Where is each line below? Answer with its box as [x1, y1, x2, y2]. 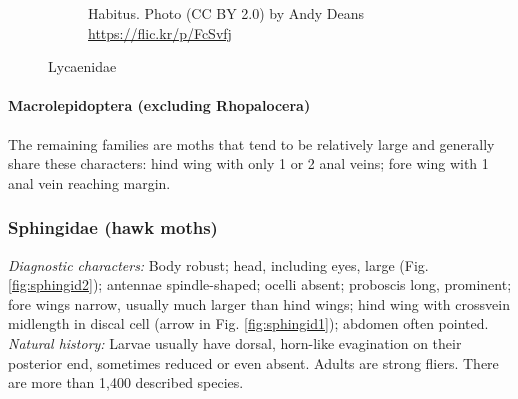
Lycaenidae [48, 56, 117, 77]
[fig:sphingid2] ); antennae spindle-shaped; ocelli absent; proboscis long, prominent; [8, 274, 512, 295]
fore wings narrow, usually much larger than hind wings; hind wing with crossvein [8, 293, 510, 314]
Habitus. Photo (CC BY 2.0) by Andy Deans [88, 3, 365, 23]
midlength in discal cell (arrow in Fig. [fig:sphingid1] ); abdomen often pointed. [8, 313, 489, 334]
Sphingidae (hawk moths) [8, 215, 218, 240]
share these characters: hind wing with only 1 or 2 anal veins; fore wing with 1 [8, 153, 489, 174]
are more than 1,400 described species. [8, 372, 244, 393]
